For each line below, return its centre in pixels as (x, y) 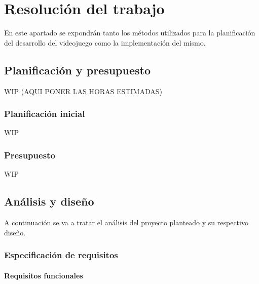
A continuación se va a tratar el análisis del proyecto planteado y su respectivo (126, 222)
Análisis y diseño (49, 201)
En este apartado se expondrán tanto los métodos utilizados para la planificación (130, 33)
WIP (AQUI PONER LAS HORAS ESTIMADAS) (83, 91)
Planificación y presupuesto (78, 70)
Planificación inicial (45, 114)
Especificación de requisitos (61, 255)
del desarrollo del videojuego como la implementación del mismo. (105, 42)
